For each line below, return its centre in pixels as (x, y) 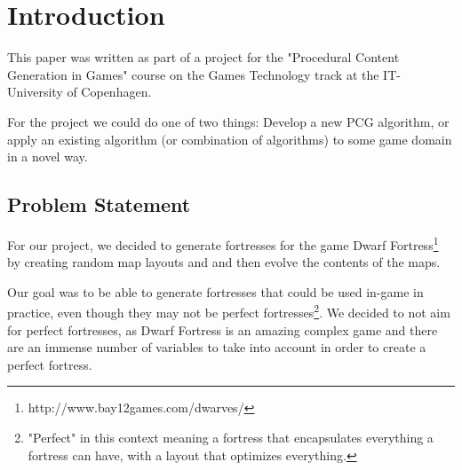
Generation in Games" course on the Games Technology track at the (193, 74)
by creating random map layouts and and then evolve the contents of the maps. (224, 262)
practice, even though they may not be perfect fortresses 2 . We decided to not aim (229, 311)
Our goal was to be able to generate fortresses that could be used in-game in (215, 291)
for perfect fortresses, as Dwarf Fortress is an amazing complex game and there (223, 329)
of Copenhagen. (109, 92)
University (35, 92)
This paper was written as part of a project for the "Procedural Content (203, 57)
